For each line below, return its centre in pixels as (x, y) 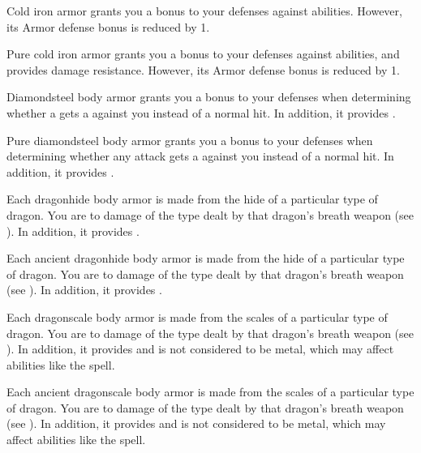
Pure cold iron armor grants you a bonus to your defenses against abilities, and (203, 54)
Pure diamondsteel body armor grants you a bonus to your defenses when (190, 140)
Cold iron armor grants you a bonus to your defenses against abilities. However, (204, 11)
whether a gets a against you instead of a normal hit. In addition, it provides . (201, 112)
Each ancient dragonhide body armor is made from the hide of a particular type (206, 258)
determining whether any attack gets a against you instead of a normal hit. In (200, 156)
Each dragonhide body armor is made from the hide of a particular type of (192, 199)
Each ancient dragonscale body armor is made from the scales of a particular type (210, 392)
